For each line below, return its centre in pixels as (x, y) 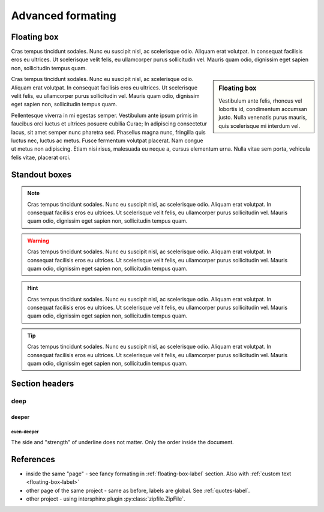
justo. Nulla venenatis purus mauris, (263, 118)
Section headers (43, 383)
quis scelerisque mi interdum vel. (259, 125)
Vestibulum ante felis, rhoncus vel (260, 101)
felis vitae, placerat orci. (41, 157)
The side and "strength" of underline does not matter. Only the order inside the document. (122, 442)
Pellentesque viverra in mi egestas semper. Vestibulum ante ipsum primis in (104, 115)
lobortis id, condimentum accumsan (263, 109)
